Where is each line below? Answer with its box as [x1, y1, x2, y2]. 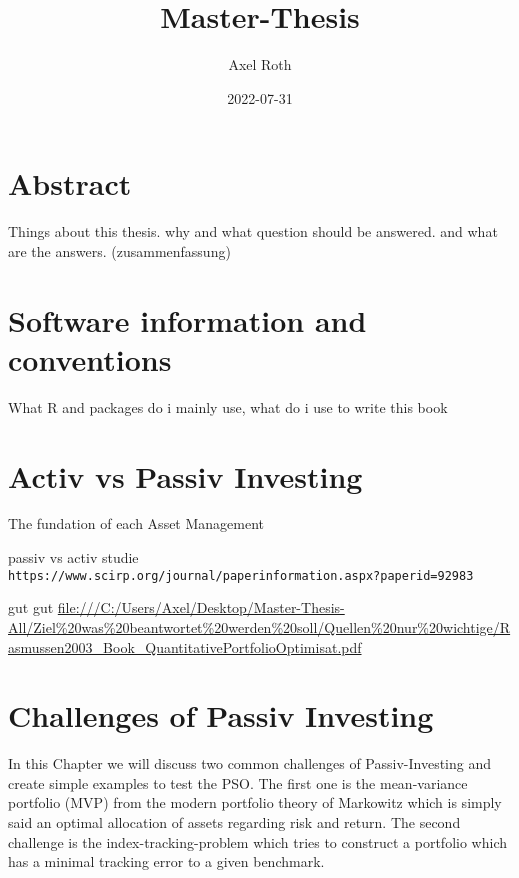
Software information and [8, 299, 367, 340]
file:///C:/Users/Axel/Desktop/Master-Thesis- [57, 597, 345, 618]
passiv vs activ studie [8, 547, 139, 568]
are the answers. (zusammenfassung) [8, 240, 231, 261]
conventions [8, 338, 172, 379]
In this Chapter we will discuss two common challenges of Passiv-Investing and [8, 753, 492, 774]
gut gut [8, 597, 54, 618]
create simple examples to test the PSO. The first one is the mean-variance [8, 772, 468, 793]
